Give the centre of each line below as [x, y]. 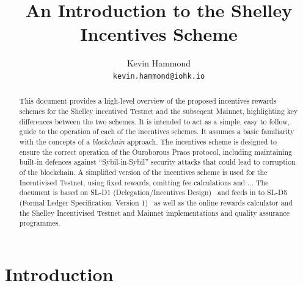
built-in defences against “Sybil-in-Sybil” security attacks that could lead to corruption [157, 162]
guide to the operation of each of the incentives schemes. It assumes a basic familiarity [157, 131]
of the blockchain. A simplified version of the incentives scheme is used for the [143, 172]
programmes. [40, 223]
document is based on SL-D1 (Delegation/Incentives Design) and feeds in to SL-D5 [153, 192]
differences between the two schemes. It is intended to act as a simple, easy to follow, [155, 121]
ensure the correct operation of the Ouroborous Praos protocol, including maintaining [156, 152]
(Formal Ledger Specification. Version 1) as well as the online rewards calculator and [156, 202]
